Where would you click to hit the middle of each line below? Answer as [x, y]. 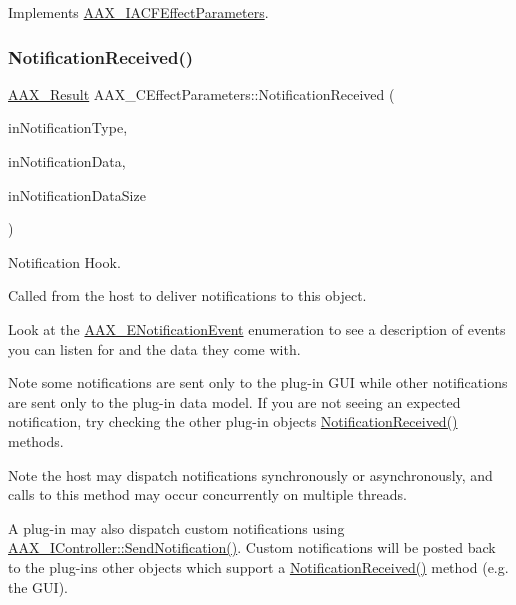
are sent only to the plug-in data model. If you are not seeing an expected [234, 401]
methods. [36, 440]
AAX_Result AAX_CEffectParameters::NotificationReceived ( [201, 93]
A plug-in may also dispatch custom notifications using [176, 527]
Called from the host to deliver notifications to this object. [187, 295]
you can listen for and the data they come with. [154, 348]
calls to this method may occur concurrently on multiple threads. [207, 494]
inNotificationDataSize [77, 194]
